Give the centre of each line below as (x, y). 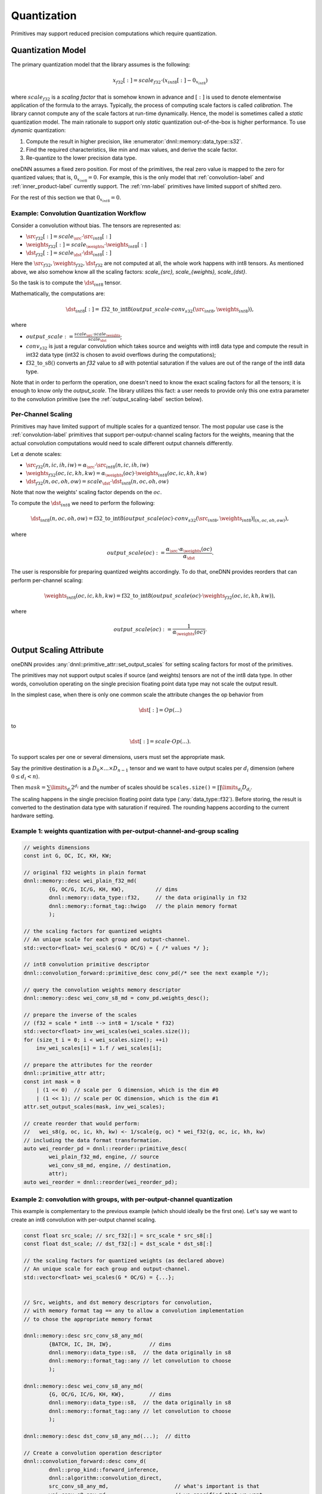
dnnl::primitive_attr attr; (64, 1073)
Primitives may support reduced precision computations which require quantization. (114, 33)
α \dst (189, 557)
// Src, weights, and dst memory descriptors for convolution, (118, 1302)
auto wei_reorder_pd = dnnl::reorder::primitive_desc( (105, 1148)
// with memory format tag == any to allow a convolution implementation (134, 1311)
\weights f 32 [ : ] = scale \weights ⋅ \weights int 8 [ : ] (86, 245)
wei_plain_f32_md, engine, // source (104, 1157)
